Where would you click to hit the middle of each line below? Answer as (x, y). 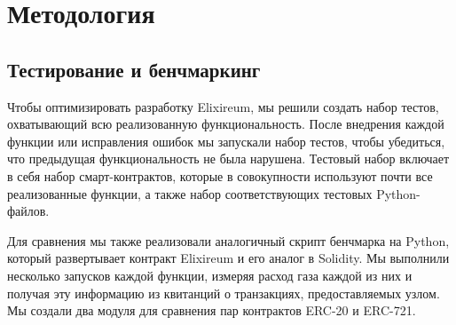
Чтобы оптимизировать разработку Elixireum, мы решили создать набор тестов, (223, 106)
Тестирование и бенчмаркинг (134, 69)
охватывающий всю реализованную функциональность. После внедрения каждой (226, 124)
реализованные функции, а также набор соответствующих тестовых (190, 193)
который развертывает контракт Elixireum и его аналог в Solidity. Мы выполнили (228, 258)
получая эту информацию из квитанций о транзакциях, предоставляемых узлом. (224, 293)
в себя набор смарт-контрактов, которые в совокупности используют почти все (220, 175)
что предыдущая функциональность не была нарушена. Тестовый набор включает (228, 159)
